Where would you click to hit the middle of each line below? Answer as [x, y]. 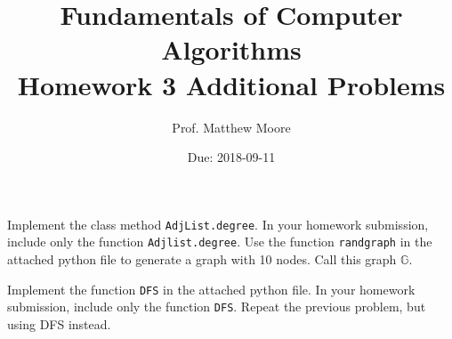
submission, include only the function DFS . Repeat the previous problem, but [217, 307]
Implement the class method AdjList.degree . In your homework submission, [218, 224]
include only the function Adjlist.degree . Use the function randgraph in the [220, 242]
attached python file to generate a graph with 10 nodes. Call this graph [202, 259]
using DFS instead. [59, 323]
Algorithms [231, 49]
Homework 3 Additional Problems [231, 84]
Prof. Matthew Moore [231, 127]
